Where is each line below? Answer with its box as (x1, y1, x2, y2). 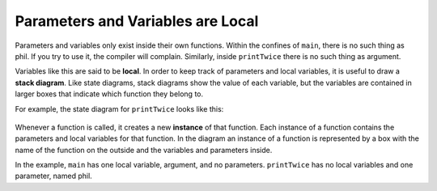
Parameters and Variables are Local (15, 12, 259, 30)
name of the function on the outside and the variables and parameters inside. (15, 145, 273, 155)
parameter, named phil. (15, 171, 92, 181)
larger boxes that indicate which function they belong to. (15, 89, 204, 99)
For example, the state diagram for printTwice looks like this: (15, 104, 224, 113)
